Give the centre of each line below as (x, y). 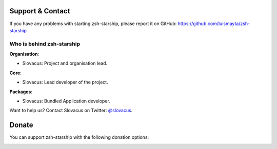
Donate (21, 125)
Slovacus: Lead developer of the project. (65, 82)
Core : (15, 73)
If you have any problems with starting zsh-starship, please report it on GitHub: (93, 24)
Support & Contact (40, 11)
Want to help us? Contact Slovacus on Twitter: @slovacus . (71, 111)
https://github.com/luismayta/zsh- (214, 24)
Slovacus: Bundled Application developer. (66, 101)
